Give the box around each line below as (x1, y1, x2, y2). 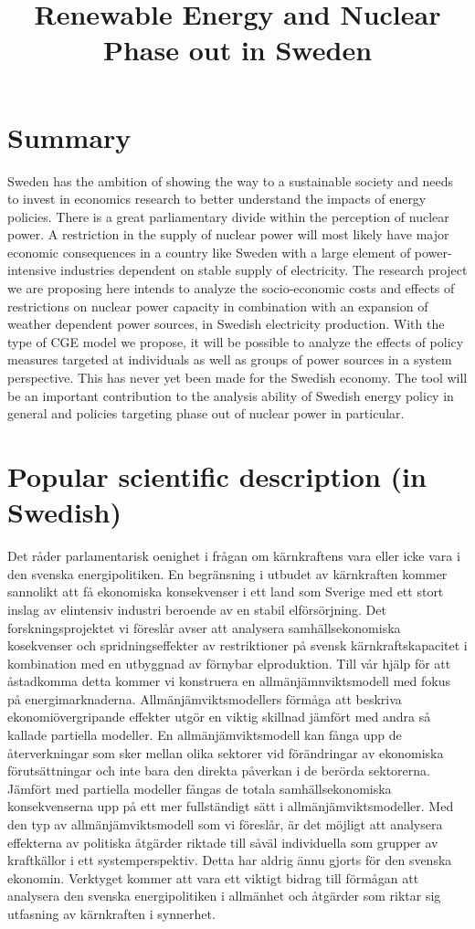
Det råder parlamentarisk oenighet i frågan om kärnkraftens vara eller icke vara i (7, 546, 460, 565)
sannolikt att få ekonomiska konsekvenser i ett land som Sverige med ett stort (7, 582, 444, 601)
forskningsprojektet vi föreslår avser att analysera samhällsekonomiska (7, 618, 401, 637)
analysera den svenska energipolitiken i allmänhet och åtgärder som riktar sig (7, 886, 441, 905)
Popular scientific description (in (7, 458, 427, 494)
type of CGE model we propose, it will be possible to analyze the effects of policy (7, 332, 464, 351)
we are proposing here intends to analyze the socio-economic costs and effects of (7, 279, 455, 298)
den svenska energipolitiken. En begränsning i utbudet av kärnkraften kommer (7, 564, 448, 583)
